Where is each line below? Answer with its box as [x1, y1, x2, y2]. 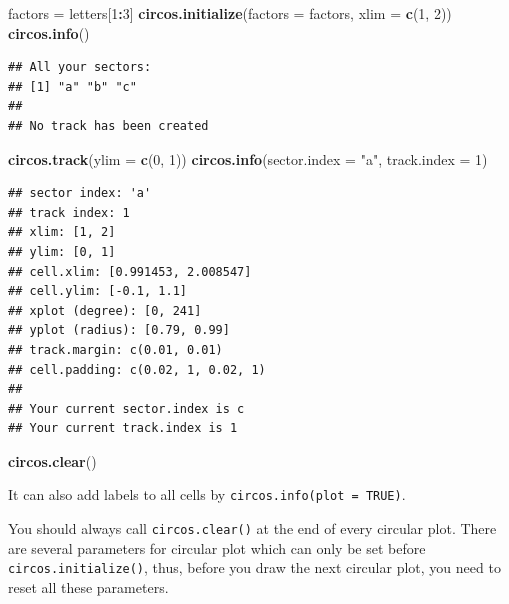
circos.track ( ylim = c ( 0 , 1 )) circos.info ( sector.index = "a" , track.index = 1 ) [8, 148, 488, 169]
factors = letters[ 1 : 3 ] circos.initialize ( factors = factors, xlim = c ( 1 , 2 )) [8, 3, 452, 23]
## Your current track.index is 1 [8, 421, 238, 436]
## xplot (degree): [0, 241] [8, 303, 202, 318]
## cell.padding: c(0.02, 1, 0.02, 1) [8, 362, 266, 377]
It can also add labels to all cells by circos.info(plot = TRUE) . [8, 484, 406, 505]
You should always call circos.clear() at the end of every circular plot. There [8, 518, 497, 539]
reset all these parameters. [8, 577, 169, 598]
